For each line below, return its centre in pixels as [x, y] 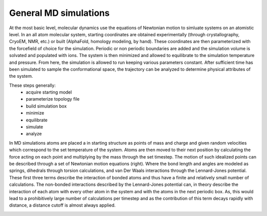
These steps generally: [32, 85]
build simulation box [46, 106]
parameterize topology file [53, 99]
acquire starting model [49, 92]
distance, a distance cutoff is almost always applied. [62, 205]
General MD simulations [59, 13]
